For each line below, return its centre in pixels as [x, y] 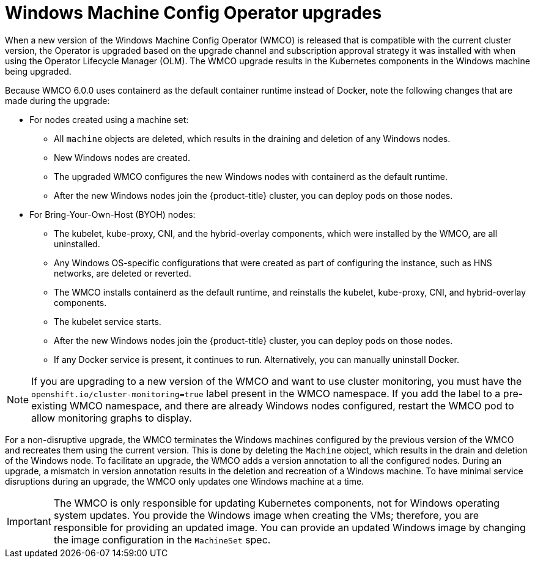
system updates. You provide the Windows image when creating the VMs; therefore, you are [266, 515]
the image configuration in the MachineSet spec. [162, 539]
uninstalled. [77, 244]
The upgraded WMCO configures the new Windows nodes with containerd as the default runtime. [251, 176]
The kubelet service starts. [108, 321]
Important [29, 521]
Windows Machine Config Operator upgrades [194, 13]
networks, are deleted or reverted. [123, 273]
